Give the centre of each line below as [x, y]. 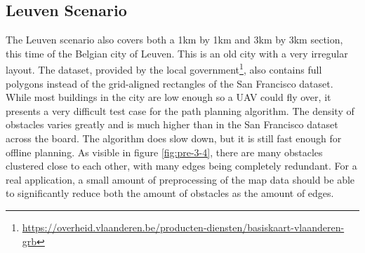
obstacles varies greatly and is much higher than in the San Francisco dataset [172, 124]
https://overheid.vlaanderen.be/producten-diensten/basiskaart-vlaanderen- [183, 227]
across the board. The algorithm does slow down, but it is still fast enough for [174, 138]
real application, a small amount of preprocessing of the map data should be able [180, 179]
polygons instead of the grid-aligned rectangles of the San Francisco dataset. [170, 83]
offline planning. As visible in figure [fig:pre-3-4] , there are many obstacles [164, 152]
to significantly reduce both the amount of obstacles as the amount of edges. [170, 193]
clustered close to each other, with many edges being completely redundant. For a [181, 166]
